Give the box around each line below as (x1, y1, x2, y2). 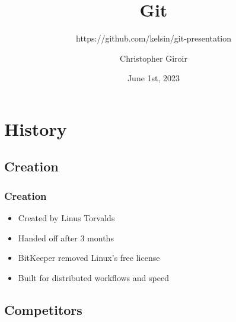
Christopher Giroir (120, 52, 187, 64)
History (4, 116, 67, 141)
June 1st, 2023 (127, 72, 180, 84)
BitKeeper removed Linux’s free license (18, 251, 160, 264)
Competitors (4, 300, 82, 318)
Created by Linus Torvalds (18, 212, 115, 224)
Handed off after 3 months (18, 231, 114, 244)
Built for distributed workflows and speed (18, 271, 169, 283)
